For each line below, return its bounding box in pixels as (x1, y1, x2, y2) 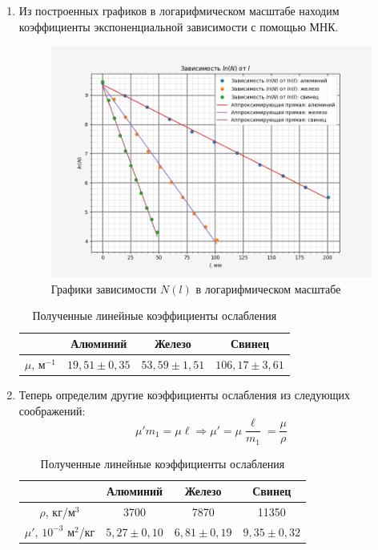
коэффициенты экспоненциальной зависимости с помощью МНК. (18, 18, 339, 34)
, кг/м (45, 503, 75, 520)
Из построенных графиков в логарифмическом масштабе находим (18, 2, 340, 18)
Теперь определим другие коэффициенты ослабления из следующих (18, 386, 350, 402)
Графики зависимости (50, 280, 157, 297)
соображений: (18, 402, 86, 419)
